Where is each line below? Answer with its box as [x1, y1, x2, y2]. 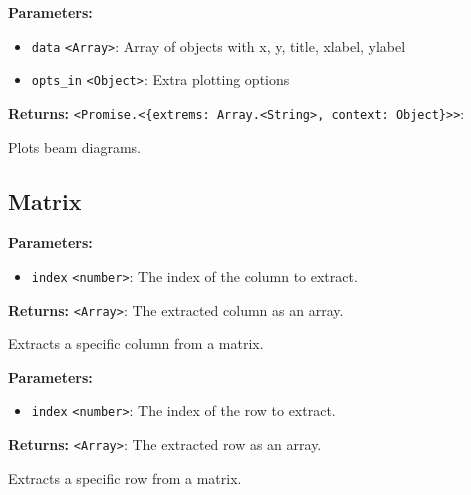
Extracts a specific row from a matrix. [8, 467, 242, 488]
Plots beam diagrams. [8, 136, 141, 157]
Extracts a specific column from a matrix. [8, 333, 264, 354]
